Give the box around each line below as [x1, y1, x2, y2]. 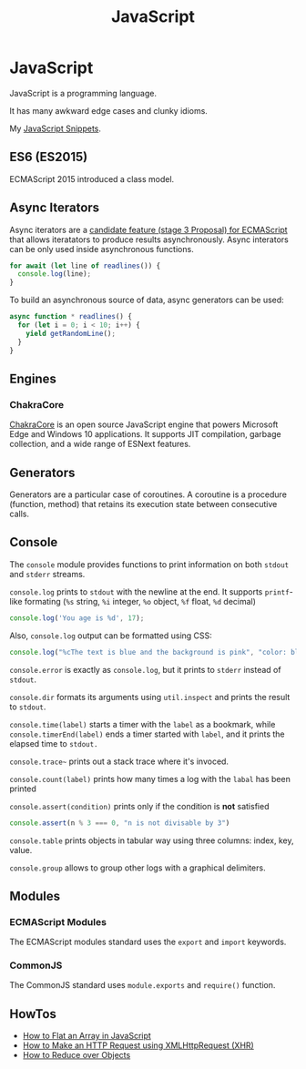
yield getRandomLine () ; [25, 329, 117, 338]
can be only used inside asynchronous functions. [9, 243, 194, 254]
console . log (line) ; [17, 270, 92, 279]
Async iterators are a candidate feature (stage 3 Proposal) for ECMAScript [9, 224, 289, 235]
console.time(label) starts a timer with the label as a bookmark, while [9, 718, 276, 729]
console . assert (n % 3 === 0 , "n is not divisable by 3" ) [9, 818, 230, 828]
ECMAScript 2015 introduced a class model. [9, 173, 175, 184]
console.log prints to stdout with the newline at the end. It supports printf [9, 585, 290, 597]
